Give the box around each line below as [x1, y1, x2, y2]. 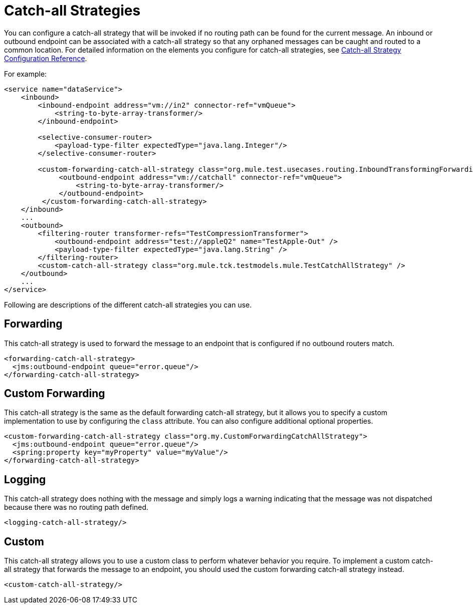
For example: [4, 69, 47, 78]
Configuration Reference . [4, 54, 87, 63]
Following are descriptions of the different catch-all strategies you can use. [4, 300, 252, 309]
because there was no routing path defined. [4, 503, 149, 512]
